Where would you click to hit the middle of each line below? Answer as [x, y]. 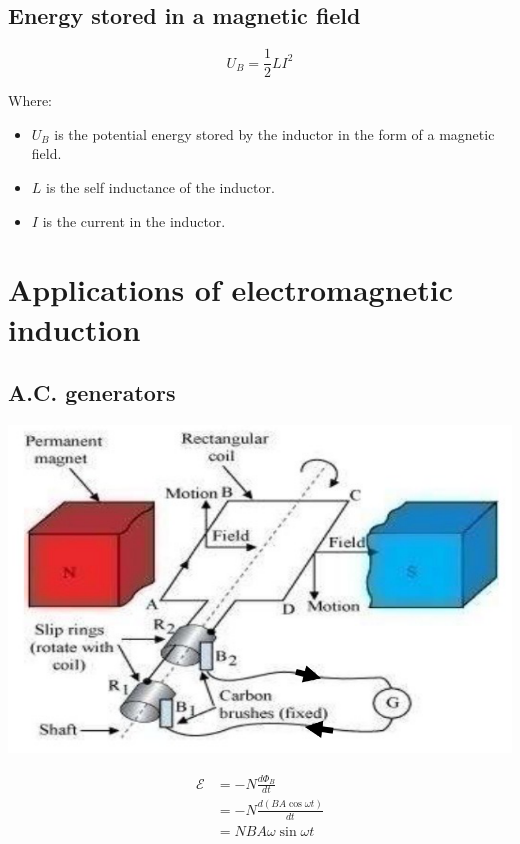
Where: [30, 100]
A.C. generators [92, 392]
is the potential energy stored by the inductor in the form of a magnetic [274, 133]
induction [74, 328]
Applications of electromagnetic [231, 289]
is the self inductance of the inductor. [160, 187]
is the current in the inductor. [134, 220]
